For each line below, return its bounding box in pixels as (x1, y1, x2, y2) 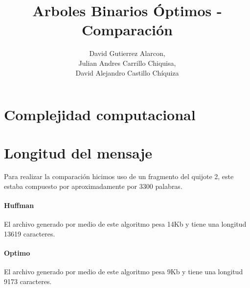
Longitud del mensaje (4, 143, 153, 163)
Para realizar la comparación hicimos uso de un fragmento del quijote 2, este (4, 171, 234, 182)
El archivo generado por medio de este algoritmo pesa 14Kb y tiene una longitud (4, 219, 247, 229)
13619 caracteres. (4, 228, 55, 238)
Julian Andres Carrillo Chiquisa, (78, 57, 176, 68)
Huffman (4, 200, 34, 210)
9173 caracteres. (4, 276, 52, 286)
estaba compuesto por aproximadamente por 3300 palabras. (4, 181, 182, 191)
